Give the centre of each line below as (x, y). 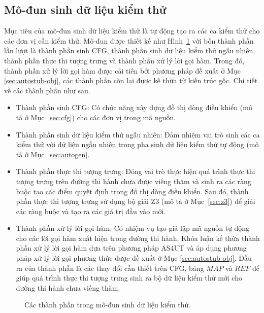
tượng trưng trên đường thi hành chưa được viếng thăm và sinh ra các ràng (134, 181)
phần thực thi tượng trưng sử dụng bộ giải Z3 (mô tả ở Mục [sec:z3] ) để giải (136, 201)
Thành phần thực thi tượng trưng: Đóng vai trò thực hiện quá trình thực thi (136, 171)
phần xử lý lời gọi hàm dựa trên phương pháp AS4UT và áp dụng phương (131, 248)
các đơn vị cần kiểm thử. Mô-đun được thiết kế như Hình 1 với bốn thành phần (129, 40)
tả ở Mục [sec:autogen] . (53, 154)
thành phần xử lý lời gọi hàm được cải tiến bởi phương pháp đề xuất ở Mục (122, 70)
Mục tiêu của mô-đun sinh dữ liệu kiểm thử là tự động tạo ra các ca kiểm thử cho (132, 31)
